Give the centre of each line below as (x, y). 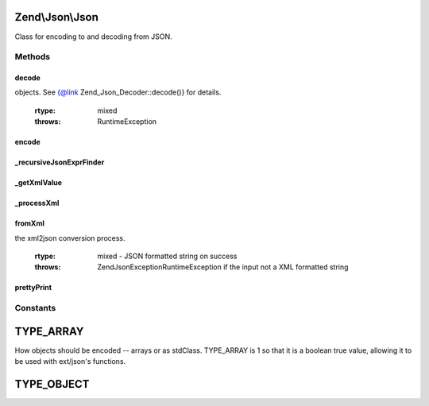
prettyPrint (33, 288)
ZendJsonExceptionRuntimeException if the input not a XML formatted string (223, 267)
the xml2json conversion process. (70, 238)
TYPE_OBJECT (52, 384)
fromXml (30, 223)
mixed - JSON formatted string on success (167, 256)
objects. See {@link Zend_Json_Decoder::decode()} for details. (118, 92)
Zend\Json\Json (56, 17)
